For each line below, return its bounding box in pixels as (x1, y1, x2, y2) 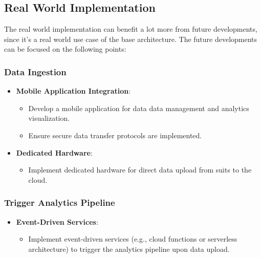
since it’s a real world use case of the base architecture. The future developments (4, 33, 257, 44)
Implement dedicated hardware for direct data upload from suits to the (28, 164, 252, 175)
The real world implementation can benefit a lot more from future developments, (4, 24, 257, 34)
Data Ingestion (4, 65, 67, 78)
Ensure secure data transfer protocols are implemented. (28, 130, 202, 140)
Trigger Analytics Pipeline (4, 196, 115, 209)
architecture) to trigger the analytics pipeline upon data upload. (28, 243, 230, 254)
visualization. (28, 113, 70, 123)
